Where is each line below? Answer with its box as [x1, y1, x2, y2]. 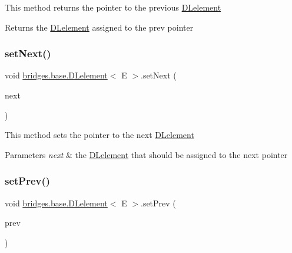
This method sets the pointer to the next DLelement [5, 129, 194, 141]
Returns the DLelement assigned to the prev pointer [5, 21, 194, 33]
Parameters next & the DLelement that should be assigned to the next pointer [5, 148, 288, 160]
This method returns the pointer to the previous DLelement [5, 1, 221, 13]
